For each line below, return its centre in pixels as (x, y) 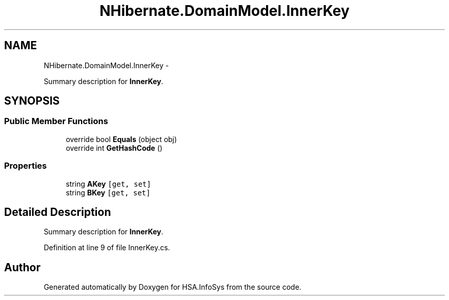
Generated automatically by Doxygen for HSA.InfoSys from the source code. (172, 287)
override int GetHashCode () (114, 148)
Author (22, 267)
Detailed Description (58, 212)
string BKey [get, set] (108, 192)
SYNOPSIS (32, 101)
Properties (26, 166)
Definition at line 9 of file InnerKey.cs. (107, 248)
